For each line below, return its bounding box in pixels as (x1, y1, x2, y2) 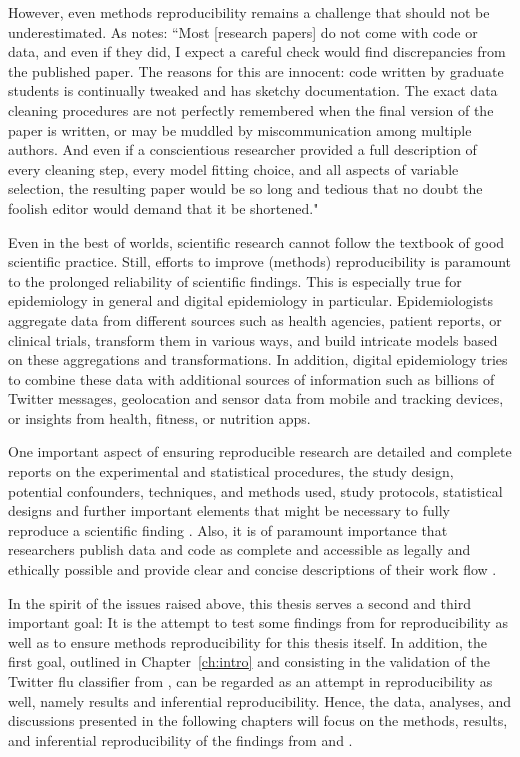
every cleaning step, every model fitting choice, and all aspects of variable (8, 158, 459, 179)
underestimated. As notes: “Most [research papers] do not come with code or (8, 21, 478, 42)
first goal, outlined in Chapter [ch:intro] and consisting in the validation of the (8, 651, 490, 672)
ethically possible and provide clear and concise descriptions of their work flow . (8, 559, 497, 580)
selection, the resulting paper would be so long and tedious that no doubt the (8, 178, 483, 199)
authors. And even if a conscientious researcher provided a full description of (8, 139, 477, 160)
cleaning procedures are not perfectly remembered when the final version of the (8, 99, 494, 120)
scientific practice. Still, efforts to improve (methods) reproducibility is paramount (8, 251, 512, 272)
